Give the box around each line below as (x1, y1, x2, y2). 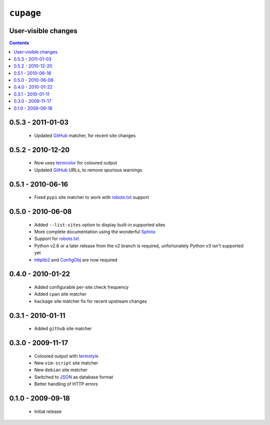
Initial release (34, 408, 62, 414)
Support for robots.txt (34, 236, 79, 242)
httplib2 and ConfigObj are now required (34, 257, 117, 263)
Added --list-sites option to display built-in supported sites (34, 222, 165, 228)
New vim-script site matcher (34, 360, 98, 366)
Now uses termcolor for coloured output (34, 160, 117, 166)
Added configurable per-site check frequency (34, 284, 129, 290)
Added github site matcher (34, 326, 92, 332)
